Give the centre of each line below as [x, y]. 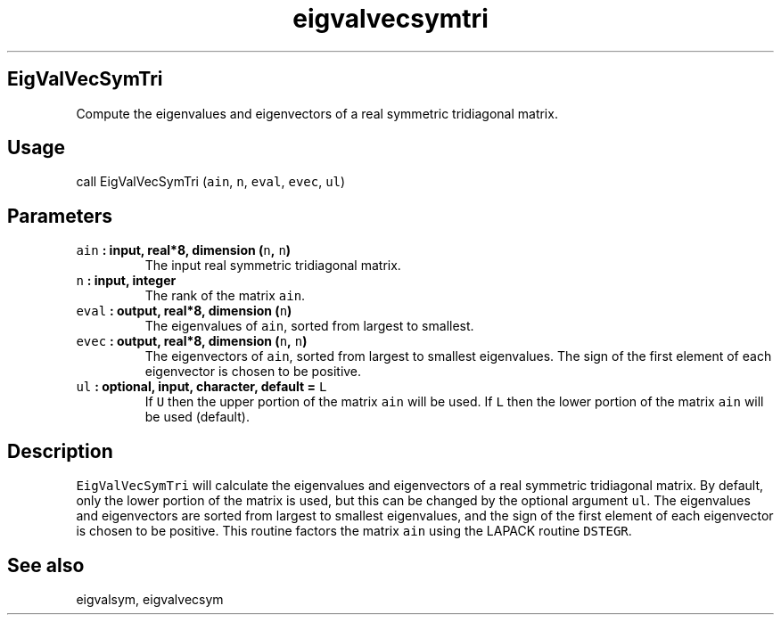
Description [60, 451]
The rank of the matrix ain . [225, 296]
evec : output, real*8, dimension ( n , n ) [192, 341]
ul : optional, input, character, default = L [201, 387]
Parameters [60, 216]
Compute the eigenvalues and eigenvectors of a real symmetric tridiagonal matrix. [317, 113]
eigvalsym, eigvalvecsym [150, 599]
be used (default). [197, 417]
